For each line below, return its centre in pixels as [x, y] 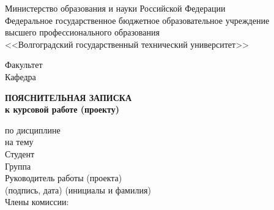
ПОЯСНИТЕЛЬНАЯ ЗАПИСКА [68, 97]
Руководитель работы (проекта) [64, 178]
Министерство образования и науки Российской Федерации [115, 8]
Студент [20, 153]
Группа [18, 166]
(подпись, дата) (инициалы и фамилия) [78, 189]
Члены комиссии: [37, 202]
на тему [19, 142]
